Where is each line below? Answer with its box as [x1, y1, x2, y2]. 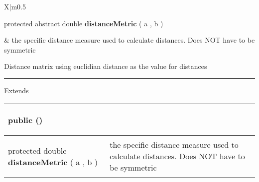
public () [8, 114, 43, 125]
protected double [8, 144, 67, 156]
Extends [4, 85, 29, 95]
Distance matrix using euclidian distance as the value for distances [4, 61, 207, 71]
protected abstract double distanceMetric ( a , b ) [4, 18, 163, 28]
